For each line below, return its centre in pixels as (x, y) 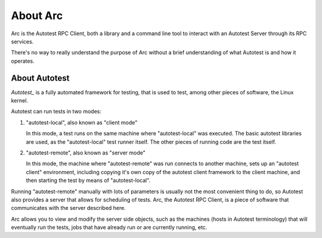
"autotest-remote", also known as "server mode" (86, 153)
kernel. (19, 101)
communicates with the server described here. (69, 208)
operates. (23, 61)
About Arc (37, 16)
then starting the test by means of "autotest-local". (88, 180)
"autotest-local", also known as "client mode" (82, 122)
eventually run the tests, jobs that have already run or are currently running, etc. (109, 227)
